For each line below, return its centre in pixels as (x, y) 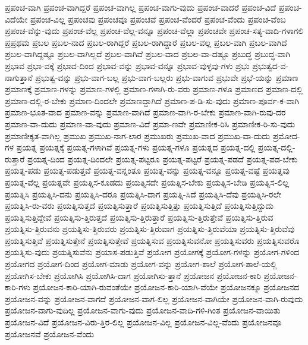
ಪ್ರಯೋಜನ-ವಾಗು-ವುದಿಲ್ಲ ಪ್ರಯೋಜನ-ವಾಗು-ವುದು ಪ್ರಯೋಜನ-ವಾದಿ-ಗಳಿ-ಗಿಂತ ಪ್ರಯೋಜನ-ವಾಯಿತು (143, 310)
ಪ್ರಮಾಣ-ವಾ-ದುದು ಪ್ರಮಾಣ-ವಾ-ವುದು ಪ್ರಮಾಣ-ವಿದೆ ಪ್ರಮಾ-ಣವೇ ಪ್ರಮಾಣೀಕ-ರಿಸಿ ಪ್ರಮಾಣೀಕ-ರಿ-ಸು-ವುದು (150, 123)
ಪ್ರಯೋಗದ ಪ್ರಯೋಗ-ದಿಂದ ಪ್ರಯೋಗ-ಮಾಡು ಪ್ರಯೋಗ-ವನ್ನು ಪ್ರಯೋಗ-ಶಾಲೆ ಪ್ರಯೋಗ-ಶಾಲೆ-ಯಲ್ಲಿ (141, 264)
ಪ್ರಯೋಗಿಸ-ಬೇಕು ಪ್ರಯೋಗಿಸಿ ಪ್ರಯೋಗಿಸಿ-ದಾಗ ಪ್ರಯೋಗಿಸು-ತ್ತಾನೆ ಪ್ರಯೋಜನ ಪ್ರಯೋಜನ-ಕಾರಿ (133, 275)
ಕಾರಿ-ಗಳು (18, 287)
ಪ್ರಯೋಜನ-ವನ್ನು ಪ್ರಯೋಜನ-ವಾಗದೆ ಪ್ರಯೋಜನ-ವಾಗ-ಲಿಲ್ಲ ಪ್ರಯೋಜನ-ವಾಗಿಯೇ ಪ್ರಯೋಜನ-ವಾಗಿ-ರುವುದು (154, 298)
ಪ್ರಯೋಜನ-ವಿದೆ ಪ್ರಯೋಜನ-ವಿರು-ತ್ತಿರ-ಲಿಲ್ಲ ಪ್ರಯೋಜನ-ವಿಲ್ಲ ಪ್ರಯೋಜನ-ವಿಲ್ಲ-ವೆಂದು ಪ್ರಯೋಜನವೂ (143, 322)
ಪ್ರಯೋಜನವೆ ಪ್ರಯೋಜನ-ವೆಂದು (50, 333)
